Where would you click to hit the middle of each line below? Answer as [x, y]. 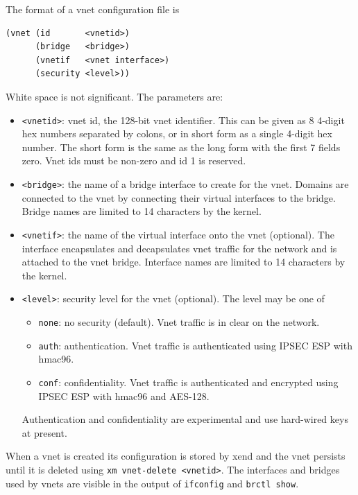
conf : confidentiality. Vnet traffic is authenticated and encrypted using [188, 382]
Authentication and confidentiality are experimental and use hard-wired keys [185, 419]
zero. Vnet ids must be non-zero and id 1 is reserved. [134, 160]
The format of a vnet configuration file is [93, 9]
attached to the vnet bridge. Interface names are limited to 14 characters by [184, 262]
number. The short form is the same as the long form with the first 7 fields [181, 147]
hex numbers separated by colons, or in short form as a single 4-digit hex [177, 133]
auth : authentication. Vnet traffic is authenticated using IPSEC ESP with [195, 345]
